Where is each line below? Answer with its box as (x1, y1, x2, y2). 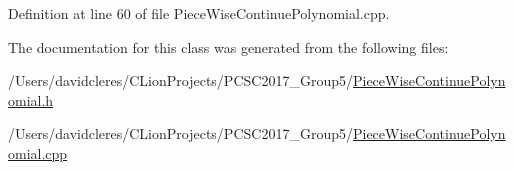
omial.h (8, 89, 54, 110)
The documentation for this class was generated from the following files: (8, 36, 449, 57)
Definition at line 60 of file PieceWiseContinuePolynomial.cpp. (8, 3, 390, 23)
